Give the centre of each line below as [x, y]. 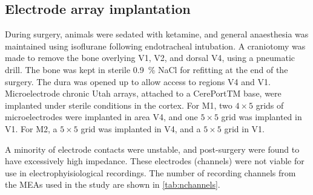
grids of [270, 105]
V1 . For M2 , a [31, 128]
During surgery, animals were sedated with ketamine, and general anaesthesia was [157, 34]
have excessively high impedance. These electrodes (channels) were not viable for [155, 161]
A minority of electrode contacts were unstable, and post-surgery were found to [152, 149]
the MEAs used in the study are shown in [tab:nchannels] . [113, 184]
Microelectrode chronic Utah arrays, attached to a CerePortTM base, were [143, 93]
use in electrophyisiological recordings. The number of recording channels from [150, 172]
